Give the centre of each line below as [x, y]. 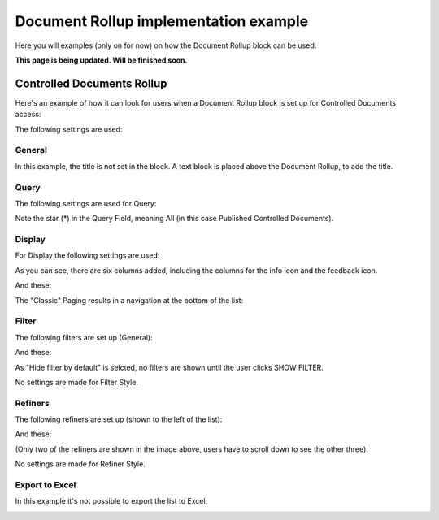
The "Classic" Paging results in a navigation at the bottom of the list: [129, 300]
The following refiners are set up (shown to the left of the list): [119, 419]
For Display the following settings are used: [87, 255]
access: [28, 115]
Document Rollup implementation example [162, 21]
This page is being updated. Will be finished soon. [101, 60]
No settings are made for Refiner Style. [80, 464]
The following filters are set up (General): [84, 337]
